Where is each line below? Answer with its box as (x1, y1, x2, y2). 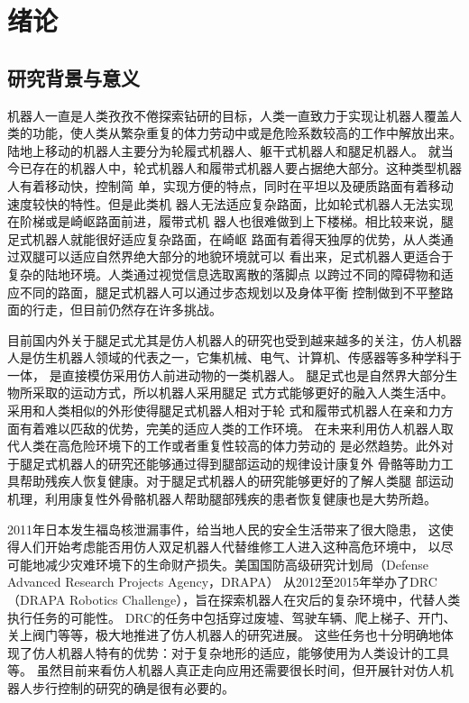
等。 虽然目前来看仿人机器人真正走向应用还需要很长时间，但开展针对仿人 (7, 661, 441, 680)
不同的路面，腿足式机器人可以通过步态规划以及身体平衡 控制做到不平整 (19, 282, 441, 301)
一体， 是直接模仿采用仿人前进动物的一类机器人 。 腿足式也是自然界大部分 (7, 365, 446, 384)
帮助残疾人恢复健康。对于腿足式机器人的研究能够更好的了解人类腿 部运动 (19, 471, 454, 490)
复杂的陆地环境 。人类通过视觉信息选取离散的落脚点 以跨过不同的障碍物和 (7, 264, 441, 283)
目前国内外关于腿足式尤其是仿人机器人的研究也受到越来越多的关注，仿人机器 (7, 330, 462, 349)
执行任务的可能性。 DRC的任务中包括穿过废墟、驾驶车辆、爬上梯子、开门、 (7, 607, 456, 626)
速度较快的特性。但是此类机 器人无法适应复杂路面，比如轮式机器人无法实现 (7, 194, 454, 213)
